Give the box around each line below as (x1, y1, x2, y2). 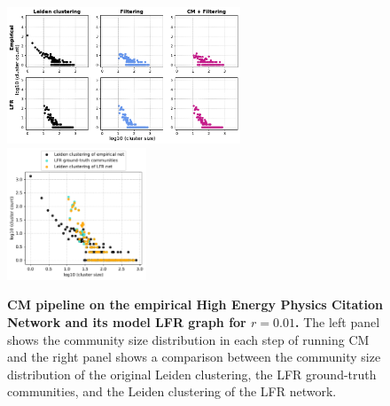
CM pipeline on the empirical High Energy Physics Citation (7, 295, 383, 314)
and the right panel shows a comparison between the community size (7, 347, 381, 366)
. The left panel (295, 313, 380, 332)
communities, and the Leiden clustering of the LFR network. (7, 382, 337, 401)
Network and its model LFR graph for (7, 313, 246, 332)
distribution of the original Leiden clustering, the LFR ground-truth (7, 364, 377, 383)
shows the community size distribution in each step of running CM (7, 330, 370, 348)
